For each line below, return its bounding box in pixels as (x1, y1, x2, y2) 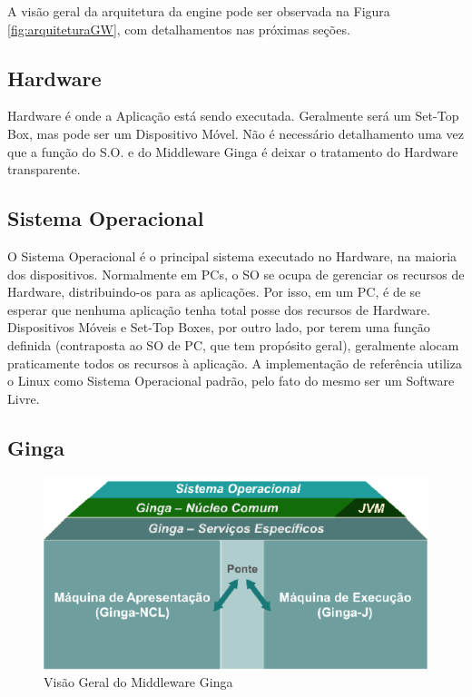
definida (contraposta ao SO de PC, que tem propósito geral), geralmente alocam (7, 335, 459, 354)
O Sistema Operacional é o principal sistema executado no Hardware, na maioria (7, 246, 457, 265)
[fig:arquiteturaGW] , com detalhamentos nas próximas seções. (7, 19, 350, 38)
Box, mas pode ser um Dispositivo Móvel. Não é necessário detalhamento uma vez (7, 123, 464, 142)
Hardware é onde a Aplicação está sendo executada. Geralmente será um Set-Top (7, 106, 459, 125)
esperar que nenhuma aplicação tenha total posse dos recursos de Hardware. (7, 299, 430, 319)
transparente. (7, 160, 81, 179)
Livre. (7, 388, 40, 407)
